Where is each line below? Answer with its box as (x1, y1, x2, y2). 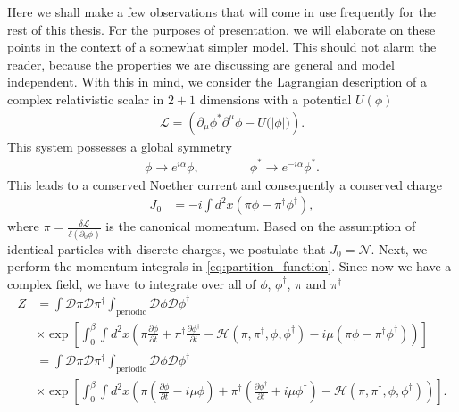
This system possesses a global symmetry (7, 136, 232, 155)
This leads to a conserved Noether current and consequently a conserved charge (7, 175, 443, 194)
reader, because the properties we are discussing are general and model (7, 54, 395, 73)
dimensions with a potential (199, 89, 352, 108)
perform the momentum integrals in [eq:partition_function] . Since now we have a (7, 257, 452, 276)
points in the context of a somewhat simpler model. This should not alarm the (7, 37, 437, 56)
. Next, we (371, 239, 428, 258)
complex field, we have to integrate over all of (7, 274, 256, 293)
